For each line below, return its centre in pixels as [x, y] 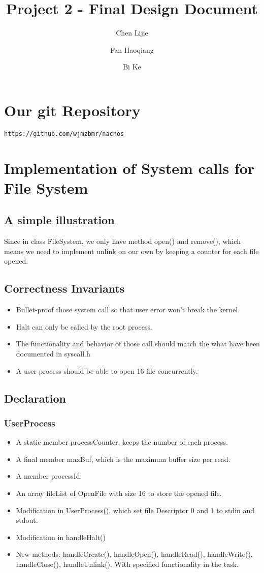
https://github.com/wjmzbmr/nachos [64, 134]
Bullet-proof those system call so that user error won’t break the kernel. [128, 310]
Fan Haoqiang [132, 49]
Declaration [35, 398]
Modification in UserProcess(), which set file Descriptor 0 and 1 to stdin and [135, 510]
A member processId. [49, 476]
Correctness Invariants [64, 288]
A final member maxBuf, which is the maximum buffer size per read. [123, 459]
